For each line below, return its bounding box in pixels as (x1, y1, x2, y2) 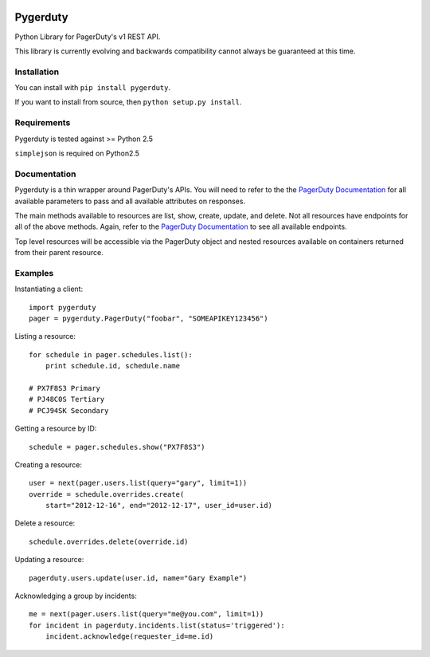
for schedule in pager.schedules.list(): (29, 350, 193, 359)
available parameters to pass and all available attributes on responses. (14, 196, 246, 206)
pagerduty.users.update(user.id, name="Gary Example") (29, 573, 248, 582)
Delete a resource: (14, 518, 76, 528)
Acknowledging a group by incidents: (14, 591, 137, 601)
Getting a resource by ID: (14, 423, 97, 434)
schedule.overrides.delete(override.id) (29, 537, 189, 546)
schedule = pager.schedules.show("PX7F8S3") (29, 443, 206, 451)
